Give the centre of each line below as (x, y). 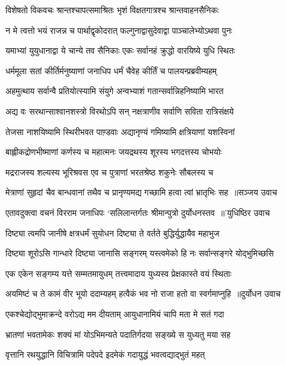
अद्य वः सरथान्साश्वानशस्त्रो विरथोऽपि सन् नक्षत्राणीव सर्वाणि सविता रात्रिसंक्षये (120, 111)
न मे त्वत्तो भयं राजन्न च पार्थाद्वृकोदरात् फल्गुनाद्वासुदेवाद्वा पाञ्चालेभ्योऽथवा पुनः (119, 30)
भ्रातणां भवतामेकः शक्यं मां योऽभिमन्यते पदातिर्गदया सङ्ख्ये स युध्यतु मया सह (118, 334)
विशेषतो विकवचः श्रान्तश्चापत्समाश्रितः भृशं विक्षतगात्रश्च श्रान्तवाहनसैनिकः (112, 10)
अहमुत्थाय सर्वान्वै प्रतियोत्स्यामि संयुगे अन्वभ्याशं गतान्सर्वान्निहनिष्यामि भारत (115, 91)
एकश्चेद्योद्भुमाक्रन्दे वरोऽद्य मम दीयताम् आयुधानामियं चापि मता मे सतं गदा (115, 313)
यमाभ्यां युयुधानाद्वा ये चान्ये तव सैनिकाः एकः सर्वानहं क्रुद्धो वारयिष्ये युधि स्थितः (120, 50)
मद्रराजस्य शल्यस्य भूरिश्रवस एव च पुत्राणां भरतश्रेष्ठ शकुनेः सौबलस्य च (110, 172)
